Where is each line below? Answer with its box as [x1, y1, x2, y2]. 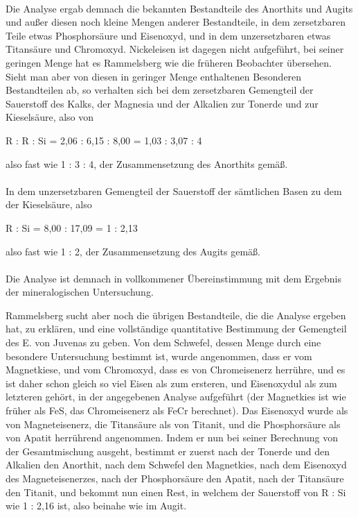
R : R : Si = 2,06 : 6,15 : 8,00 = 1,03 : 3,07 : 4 [6, 133, 202, 147]
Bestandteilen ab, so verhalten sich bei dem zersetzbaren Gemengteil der [6, 83, 314, 97]
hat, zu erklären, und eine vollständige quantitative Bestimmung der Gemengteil [6, 321, 347, 336]
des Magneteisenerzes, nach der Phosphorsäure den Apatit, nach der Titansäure [6, 471, 344, 485]
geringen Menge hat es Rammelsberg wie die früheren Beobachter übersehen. [6, 55, 332, 69]
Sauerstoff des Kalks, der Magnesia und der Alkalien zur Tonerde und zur [6, 96, 319, 110]
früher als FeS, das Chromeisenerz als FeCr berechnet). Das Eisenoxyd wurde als [6, 403, 348, 418]
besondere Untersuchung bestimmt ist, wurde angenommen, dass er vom [6, 348, 312, 363]
